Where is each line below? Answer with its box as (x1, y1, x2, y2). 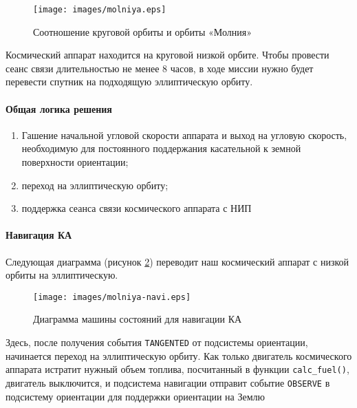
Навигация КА (6, 228, 72, 242)
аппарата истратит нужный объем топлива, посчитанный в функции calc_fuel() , (6, 362, 349, 376)
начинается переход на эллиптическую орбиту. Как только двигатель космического (6, 348, 352, 363)
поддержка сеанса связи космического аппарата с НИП (21, 201, 252, 215)
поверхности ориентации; (21, 155, 129, 169)
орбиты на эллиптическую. (6, 268, 118, 282)
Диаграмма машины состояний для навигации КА (33, 312, 242, 326)
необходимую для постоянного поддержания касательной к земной (21, 141, 301, 155)
